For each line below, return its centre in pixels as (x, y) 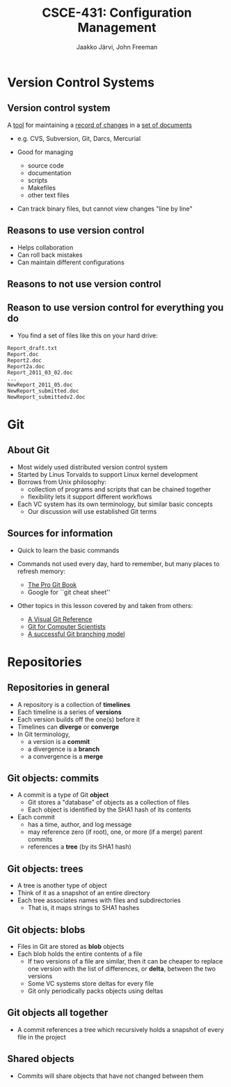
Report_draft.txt (32, 348)
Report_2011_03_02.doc (40, 372)
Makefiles (42, 188)
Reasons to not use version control (84, 284)
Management (117, 28)
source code (46, 165)
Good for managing (45, 152)
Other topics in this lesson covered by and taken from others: (105, 605)
